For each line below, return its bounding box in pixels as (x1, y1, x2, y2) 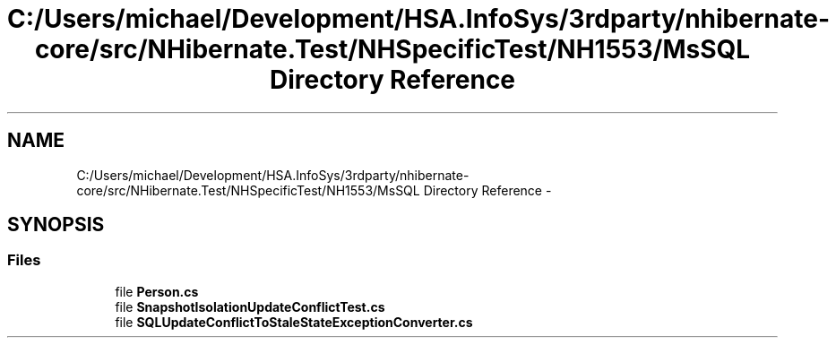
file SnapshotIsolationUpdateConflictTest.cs (115, 298, 385, 315)
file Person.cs (115, 283, 199, 299)
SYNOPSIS (7, 213, 105, 237)
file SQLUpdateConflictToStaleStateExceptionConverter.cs (115, 314, 473, 330)
